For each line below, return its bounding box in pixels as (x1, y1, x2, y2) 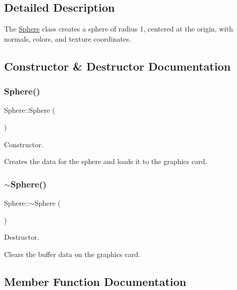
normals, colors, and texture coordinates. (4, 33, 131, 44)
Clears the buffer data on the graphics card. (4, 248, 141, 259)
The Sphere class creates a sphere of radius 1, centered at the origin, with (4, 23, 233, 34)
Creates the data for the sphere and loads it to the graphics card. (4, 156, 207, 167)
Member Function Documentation (4, 273, 187, 289)
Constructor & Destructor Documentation (4, 58, 231, 74)
